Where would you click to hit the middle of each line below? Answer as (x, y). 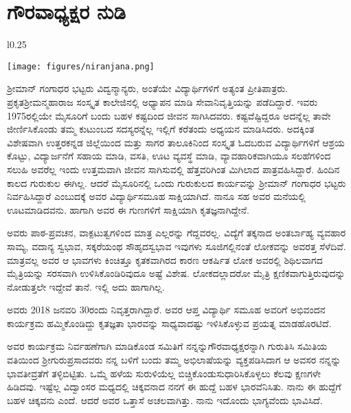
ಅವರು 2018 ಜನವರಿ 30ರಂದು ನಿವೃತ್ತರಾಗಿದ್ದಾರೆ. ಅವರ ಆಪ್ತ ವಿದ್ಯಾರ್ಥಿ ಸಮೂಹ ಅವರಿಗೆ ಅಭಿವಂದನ (166, 310)
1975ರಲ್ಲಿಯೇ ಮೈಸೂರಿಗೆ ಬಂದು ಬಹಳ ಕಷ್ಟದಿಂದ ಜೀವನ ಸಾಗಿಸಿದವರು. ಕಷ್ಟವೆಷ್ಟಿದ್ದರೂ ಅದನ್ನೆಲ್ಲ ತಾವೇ (169, 115)
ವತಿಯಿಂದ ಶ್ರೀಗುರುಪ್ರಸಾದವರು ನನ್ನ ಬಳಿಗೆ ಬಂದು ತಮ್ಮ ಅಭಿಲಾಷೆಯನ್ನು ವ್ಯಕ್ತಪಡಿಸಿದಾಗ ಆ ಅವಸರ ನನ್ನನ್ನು (174, 360)
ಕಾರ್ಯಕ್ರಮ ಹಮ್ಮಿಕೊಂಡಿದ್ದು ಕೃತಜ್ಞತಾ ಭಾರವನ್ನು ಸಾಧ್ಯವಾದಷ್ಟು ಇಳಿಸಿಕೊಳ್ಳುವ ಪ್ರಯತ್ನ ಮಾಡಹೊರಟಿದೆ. (169, 323)
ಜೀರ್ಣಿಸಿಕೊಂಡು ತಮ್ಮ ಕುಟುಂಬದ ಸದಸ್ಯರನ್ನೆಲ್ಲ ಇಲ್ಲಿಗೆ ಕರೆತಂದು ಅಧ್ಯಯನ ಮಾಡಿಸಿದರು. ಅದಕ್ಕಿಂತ (161, 129)
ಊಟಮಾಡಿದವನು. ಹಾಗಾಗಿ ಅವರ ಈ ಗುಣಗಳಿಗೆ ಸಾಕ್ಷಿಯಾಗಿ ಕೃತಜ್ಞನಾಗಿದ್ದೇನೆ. (128, 209)
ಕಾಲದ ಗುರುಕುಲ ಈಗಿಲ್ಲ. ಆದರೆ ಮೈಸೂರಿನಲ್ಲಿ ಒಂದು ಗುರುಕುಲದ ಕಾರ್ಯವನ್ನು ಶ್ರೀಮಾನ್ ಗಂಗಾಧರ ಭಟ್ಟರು (177, 182)
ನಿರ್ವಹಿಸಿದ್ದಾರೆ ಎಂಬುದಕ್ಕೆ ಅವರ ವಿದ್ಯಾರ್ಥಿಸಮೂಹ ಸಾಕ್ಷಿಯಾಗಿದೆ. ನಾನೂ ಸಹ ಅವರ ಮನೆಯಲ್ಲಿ (156, 196)
